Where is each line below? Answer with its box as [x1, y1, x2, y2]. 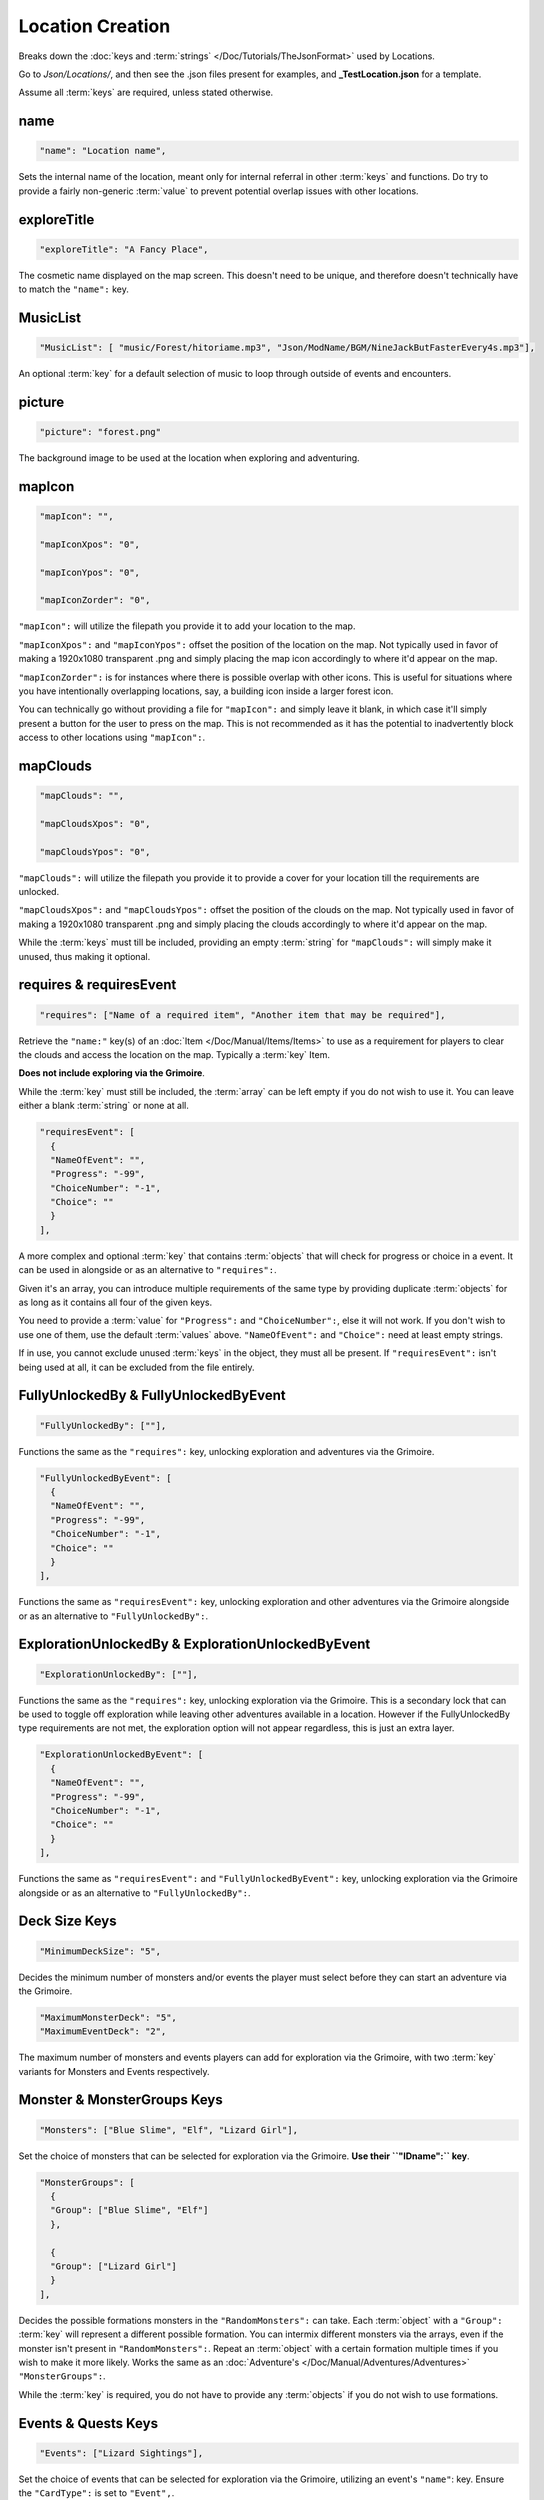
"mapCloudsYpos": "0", [39, 846, 151, 857]
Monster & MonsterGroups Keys [18, 2091, 224, 2109]
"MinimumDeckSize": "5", [39, 1945, 162, 1957]
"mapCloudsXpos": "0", [39, 818, 151, 829]
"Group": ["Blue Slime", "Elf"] [50, 2205, 209, 2216]
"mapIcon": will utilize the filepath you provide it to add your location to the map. [18, 620, 356, 632]
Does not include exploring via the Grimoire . [18, 1067, 205, 1079]
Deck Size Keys [18, 1913, 117, 1930]
